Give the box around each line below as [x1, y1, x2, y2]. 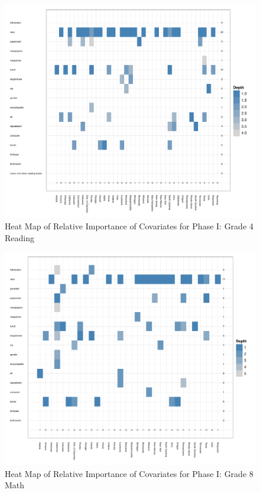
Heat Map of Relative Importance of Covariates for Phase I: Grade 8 [5, 467, 253, 479]
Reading [5, 231, 34, 244]
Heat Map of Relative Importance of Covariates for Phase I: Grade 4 [5, 220, 253, 232]
